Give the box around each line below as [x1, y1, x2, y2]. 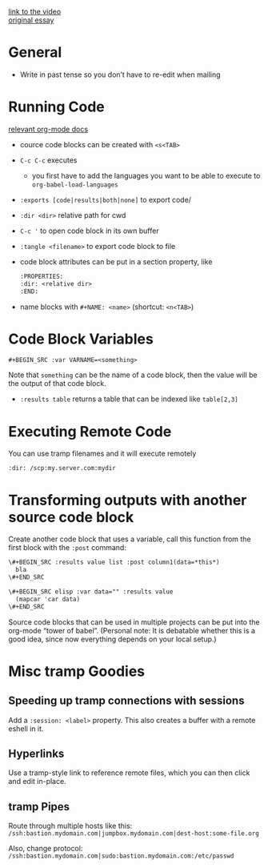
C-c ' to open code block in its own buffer [19, 226, 159, 235]
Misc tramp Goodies [8, 662, 146, 680]
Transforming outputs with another [8, 491, 247, 509]
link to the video [8, 7, 62, 16]
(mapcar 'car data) [15, 595, 81, 603]
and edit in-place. [8, 777, 66, 786]
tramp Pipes [8, 800, 70, 814]
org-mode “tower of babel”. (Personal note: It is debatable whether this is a [8, 625, 256, 635]
